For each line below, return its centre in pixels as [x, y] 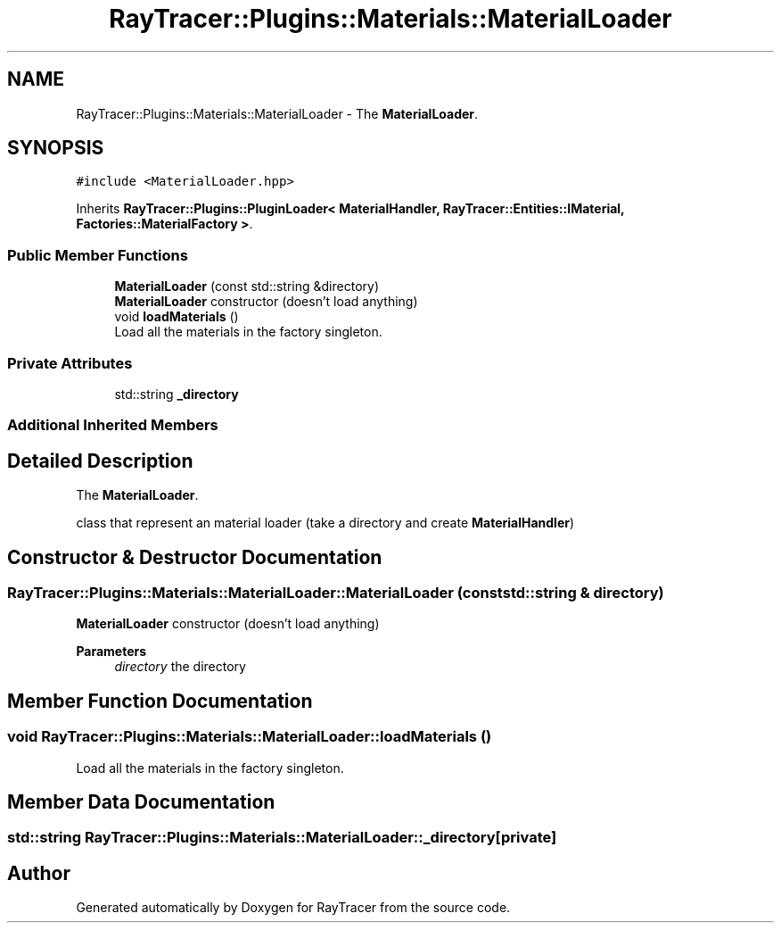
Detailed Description [100, 461]
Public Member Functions [98, 255]
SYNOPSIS [56, 148]
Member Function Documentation [160, 701]
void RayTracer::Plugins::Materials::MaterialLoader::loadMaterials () [250, 737]
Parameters [111, 652]
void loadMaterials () [177, 317]
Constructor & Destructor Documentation [195, 557]
